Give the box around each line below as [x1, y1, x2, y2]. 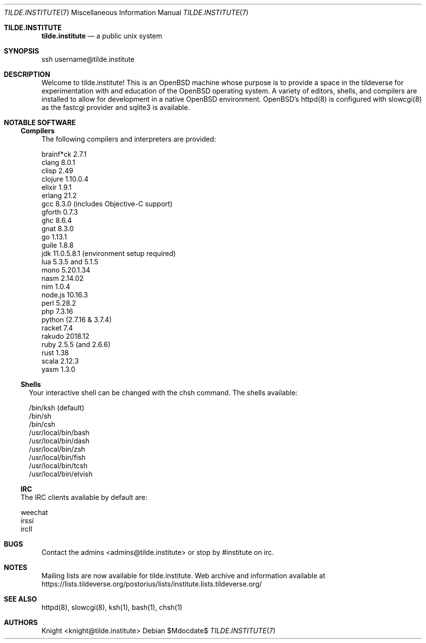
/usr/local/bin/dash [29, 437, 89, 445]
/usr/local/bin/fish [29, 453, 86, 461]
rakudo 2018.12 [41, 332, 89, 340]
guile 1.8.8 [41, 241, 74, 249]
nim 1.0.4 [41, 282, 71, 291]
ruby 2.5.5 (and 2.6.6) [41, 340, 111, 349]
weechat [20, 508, 48, 516]
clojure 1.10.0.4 [41, 175, 89, 183]
